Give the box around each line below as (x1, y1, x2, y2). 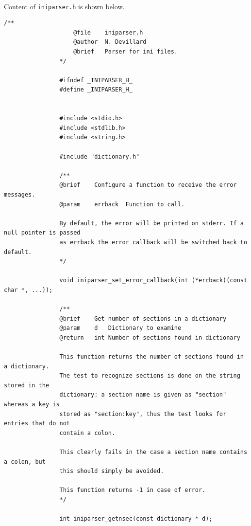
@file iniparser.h (73, 29, 143, 36)
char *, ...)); (4, 286, 53, 293)
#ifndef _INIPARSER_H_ (59, 76, 133, 84)
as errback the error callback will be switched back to (59, 238, 248, 246)
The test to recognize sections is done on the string (59, 372, 240, 380)
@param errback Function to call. (59, 200, 185, 208)
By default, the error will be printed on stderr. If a (59, 219, 244, 227)
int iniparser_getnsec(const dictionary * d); (59, 515, 213, 523)
